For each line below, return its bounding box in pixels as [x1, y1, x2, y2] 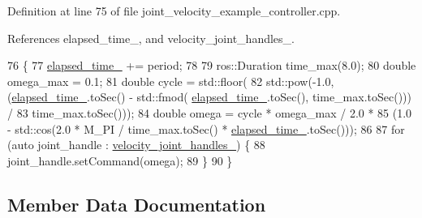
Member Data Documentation [7, 191, 266, 216]
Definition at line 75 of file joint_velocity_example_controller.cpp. [7, 2, 341, 19]
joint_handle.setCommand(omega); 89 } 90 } [7, 152, 233, 169]
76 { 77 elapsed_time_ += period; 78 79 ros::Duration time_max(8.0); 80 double [7, 57, 416, 74]
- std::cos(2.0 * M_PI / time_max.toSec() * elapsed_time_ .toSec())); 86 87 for [7, 120, 405, 137]
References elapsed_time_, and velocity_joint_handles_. [7, 29, 295, 46]
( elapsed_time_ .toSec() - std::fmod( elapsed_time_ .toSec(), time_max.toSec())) [7, 88, 412, 105]
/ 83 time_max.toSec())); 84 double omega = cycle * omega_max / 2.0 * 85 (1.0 [7, 104, 412, 121]
